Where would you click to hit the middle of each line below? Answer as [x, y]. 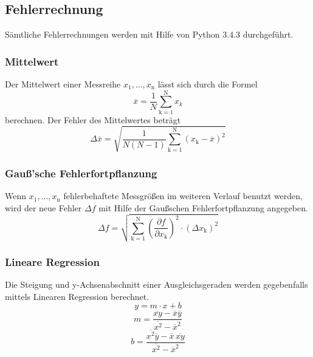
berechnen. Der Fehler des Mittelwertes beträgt [93, 119]
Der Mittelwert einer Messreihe [63, 84]
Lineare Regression [52, 261]
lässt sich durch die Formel [208, 84]
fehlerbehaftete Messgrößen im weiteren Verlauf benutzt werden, [183, 196]
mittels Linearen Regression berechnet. [77, 296]
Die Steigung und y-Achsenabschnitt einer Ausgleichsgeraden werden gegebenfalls [156, 284]
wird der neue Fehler [43, 207]
